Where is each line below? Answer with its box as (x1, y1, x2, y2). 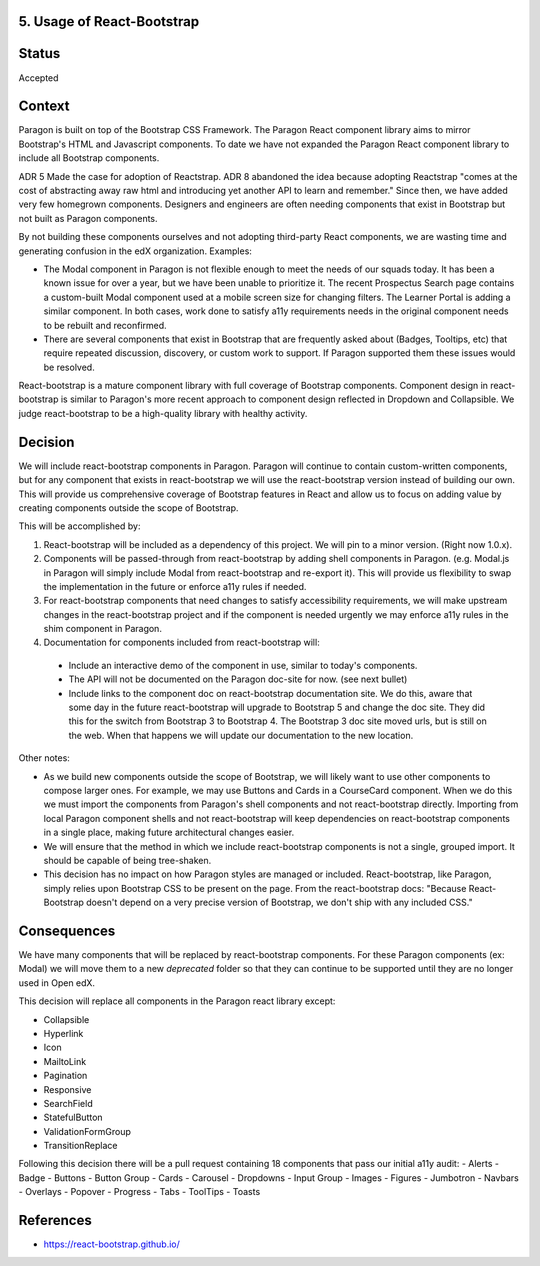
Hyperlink (43, 1027, 84, 1039)
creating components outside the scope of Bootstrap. (18, 501, 239, 514)
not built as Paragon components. (18, 212, 159, 224)
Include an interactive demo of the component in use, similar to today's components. (68, 659, 418, 671)
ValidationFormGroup (43, 1125, 132, 1137)
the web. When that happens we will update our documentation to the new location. (68, 729, 414, 741)
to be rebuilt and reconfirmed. (43, 319, 167, 331)
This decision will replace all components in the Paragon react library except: (18, 995, 336, 1007)
